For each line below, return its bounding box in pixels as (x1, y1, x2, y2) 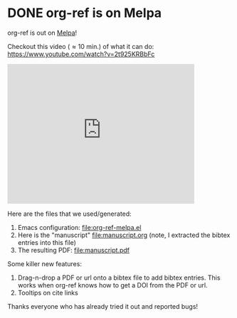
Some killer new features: (7, 259, 82, 268)
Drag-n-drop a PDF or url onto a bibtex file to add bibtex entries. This (17, 273, 221, 282)
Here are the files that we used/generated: (7, 209, 132, 218)
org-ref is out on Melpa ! (7, 28, 78, 37)
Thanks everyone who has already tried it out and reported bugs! (7, 302, 198, 310)
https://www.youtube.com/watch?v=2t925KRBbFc (7, 50, 155, 58)
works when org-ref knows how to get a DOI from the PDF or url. (17, 280, 208, 289)
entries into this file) (17, 238, 77, 246)
